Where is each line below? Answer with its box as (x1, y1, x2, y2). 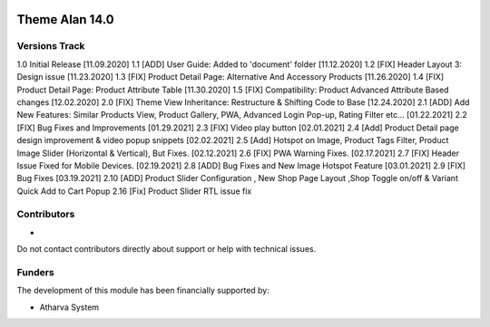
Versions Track (16, 40, 85, 53)
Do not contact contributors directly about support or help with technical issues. (16, 244, 317, 255)
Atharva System (39, 302, 100, 313)
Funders (16, 265, 54, 278)
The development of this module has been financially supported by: (16, 285, 269, 296)
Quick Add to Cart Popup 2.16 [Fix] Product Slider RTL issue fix (16, 186, 252, 197)
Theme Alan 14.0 (16, 12, 114, 27)
